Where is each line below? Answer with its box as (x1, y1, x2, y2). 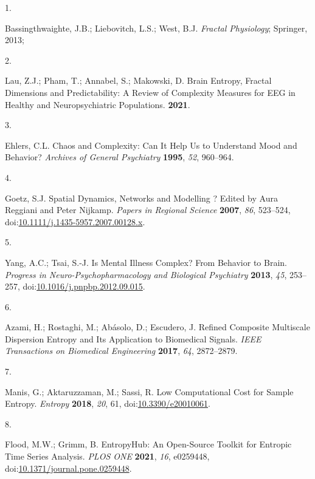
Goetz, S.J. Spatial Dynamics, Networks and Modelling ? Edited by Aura (5, 191, 278, 204)
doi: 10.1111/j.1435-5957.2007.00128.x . (5, 215, 145, 228)
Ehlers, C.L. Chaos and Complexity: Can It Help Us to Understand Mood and (5, 138, 297, 151)
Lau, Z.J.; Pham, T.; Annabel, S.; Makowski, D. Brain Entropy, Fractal (5, 74, 272, 87)
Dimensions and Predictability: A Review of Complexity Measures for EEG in (5, 86, 296, 98)
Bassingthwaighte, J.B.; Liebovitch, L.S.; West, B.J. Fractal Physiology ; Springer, (5, 21, 308, 34)
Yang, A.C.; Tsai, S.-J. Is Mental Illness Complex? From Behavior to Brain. (5, 256, 287, 268)
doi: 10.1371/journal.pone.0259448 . (5, 461, 132, 474)
